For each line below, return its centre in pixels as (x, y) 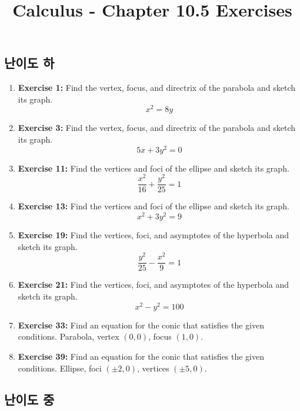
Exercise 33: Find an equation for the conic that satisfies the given (141, 325)
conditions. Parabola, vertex (69, 336)
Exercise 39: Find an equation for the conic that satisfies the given (141, 356)
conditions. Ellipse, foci (60, 368)
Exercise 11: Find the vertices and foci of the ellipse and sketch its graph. (154, 168)
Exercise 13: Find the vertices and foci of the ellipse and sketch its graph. (154, 206)
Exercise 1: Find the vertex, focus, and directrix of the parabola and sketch (156, 88)
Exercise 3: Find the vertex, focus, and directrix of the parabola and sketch (156, 128)
